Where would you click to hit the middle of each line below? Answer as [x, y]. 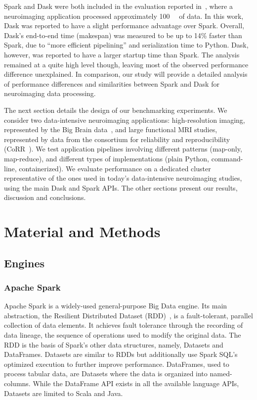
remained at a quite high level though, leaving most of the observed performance [126, 64]
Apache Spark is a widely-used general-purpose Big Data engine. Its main [116, 306]
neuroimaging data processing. [50, 93]
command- [227, 158]
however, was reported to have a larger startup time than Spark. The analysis [122, 54]
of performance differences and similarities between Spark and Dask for [112, 83]
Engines [24, 263]
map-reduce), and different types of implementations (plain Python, [107, 158]
